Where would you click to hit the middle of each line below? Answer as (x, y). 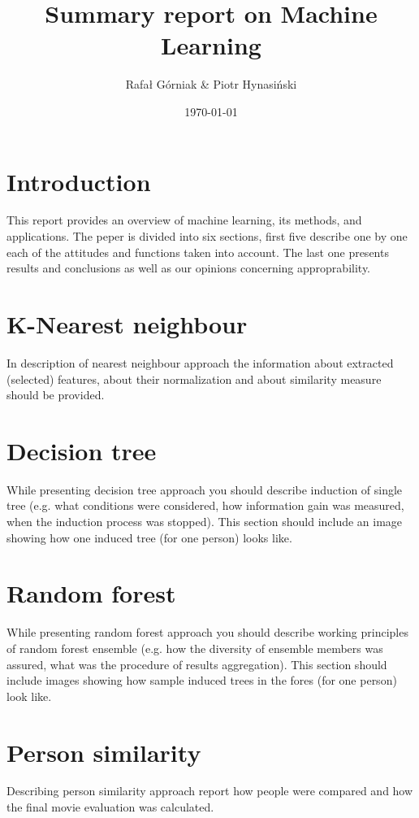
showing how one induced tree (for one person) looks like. (149, 537)
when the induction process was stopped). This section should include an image (205, 522)
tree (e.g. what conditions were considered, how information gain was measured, (205, 505)
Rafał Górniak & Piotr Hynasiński (211, 84)
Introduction (79, 181)
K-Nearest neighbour (127, 324)
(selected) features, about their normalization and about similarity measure (194, 379)
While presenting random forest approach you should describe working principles (207, 632)
